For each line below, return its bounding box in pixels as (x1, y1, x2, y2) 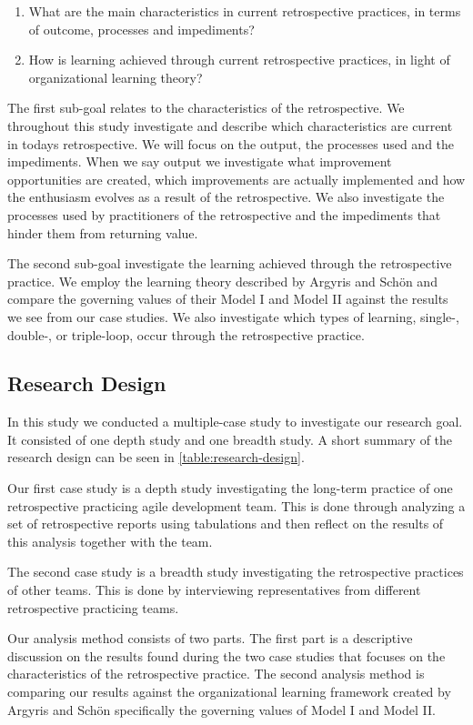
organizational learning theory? (28, 67, 203, 86)
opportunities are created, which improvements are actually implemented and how (7, 169, 466, 188)
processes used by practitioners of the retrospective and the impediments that (7, 205, 441, 224)
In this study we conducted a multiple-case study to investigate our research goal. (7, 412, 463, 431)
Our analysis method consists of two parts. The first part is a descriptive (7, 629, 413, 648)
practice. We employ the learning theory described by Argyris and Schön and (7, 271, 438, 290)
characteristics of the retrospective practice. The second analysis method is (7, 664, 425, 683)
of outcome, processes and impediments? (28, 19, 255, 38)
